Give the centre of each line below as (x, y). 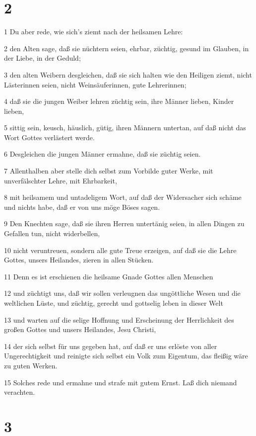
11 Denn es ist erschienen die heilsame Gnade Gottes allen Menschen (109, 276)
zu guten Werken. (31, 365)
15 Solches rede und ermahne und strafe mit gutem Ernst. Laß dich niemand (121, 382)
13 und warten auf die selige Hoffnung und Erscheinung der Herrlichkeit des (119, 319)
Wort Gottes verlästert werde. (49, 137)
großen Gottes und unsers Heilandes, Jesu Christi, (80, 329)
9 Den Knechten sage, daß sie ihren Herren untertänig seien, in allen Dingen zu (124, 223)
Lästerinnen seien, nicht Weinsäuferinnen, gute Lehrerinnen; (95, 84)
